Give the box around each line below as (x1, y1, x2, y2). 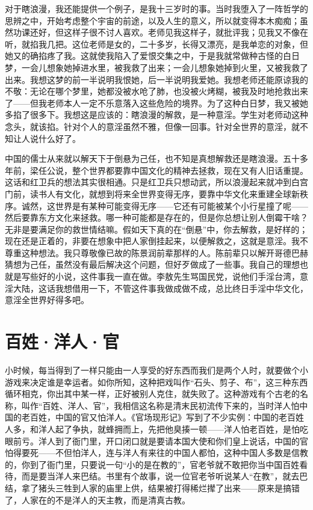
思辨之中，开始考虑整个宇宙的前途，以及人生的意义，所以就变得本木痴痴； (5, 14, 300, 26)
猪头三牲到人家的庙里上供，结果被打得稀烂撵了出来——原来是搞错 (38, 481, 300, 494)
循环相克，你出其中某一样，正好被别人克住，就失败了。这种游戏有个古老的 (5, 387, 300, 400)
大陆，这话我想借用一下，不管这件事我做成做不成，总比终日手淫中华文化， (13, 281, 308, 294)
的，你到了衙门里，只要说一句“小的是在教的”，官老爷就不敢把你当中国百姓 (5, 458, 300, 470)
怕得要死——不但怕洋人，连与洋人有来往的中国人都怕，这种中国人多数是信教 (5, 446, 308, 459)
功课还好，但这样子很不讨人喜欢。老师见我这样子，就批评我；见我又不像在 (13, 26, 308, 38)
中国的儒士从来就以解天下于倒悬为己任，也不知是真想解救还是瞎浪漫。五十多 (5, 152, 308, 165)
